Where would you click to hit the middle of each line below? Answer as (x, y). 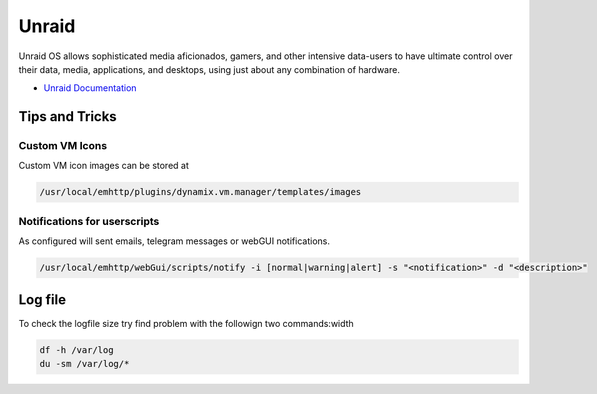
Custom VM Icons (63, 146)
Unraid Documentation (90, 88)
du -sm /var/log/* (84, 364)
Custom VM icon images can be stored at (104, 166)
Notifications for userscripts (89, 221)
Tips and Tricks (67, 116)
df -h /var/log (76, 349)
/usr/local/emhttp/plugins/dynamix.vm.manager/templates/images (200, 192)
